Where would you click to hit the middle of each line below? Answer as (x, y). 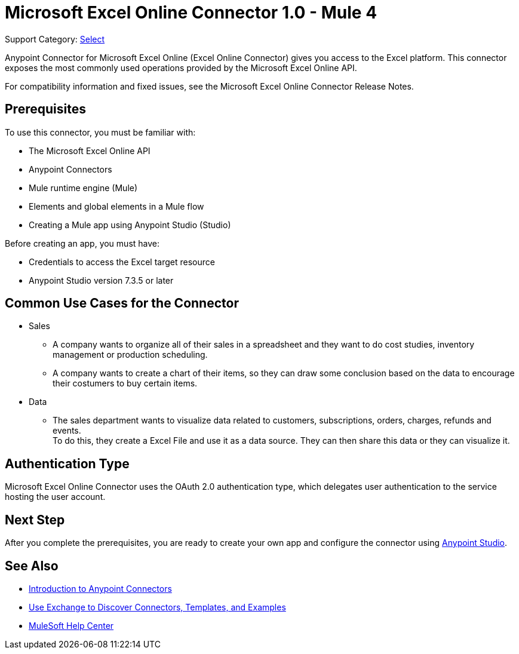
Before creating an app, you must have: (82, 243)
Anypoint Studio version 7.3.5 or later (101, 280)
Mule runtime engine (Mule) (83, 188)
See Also (32, 566)
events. (67, 431)
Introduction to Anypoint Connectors (100, 588)
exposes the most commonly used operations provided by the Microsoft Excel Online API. (181, 67)
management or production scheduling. (130, 355)
